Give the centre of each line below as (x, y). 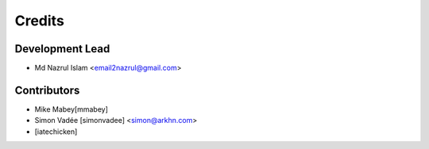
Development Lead (62, 49)
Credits (40, 21)
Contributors (47, 90)
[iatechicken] (56, 132)
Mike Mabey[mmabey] (71, 109)
